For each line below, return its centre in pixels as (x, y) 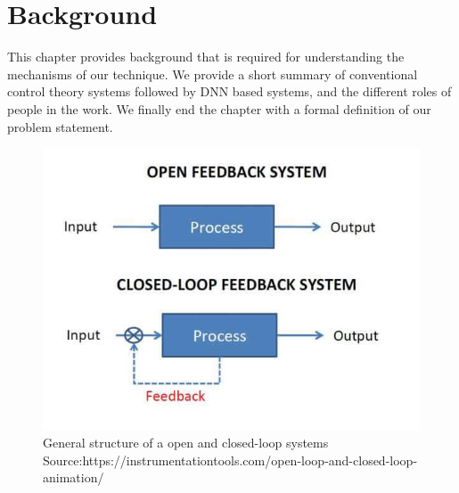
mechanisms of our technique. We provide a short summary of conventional (213, 74)
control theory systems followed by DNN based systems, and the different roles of (229, 91)
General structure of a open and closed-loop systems (186, 443)
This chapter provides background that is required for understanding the (206, 57)
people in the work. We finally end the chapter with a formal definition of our (219, 108)
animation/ (74, 477)
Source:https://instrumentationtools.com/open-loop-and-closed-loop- (230, 460)
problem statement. (60, 126)
